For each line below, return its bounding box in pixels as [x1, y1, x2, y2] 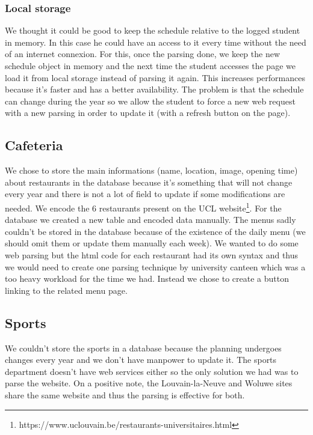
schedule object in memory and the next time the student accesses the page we [5, 59, 296, 71]
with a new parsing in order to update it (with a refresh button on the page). [5, 106, 291, 119]
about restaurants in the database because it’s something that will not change [5, 175, 293, 188]
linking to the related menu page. [5, 284, 128, 296]
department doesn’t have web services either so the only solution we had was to [5, 365, 299, 377]
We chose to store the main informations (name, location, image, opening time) [5, 164, 298, 177]
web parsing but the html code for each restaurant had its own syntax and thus [5, 248, 299, 261]
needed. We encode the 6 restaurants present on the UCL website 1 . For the [5, 199, 282, 214]
